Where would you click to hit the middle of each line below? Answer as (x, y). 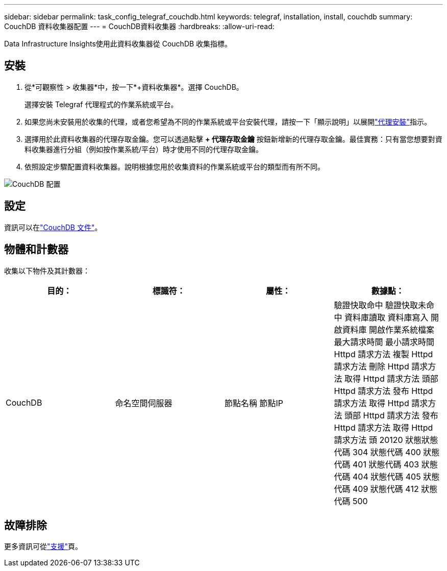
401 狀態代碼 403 (386, 464)
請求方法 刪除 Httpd (371, 366)
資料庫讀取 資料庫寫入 (387, 317)
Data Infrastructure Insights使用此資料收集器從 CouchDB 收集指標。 (118, 44)
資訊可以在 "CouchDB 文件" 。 (53, 227)
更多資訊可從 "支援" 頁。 (43, 547)
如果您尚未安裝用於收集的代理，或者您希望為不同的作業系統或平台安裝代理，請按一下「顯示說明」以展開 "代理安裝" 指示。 (228, 121)
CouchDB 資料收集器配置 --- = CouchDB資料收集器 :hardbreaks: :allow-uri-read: (139, 26)
